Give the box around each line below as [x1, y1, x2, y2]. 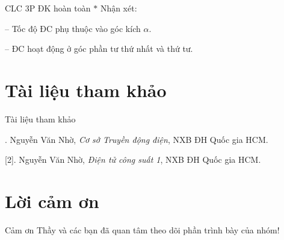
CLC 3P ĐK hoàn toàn [5, 2, 91, 14]
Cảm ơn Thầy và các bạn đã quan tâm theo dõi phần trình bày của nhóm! [5, 223, 280, 236]
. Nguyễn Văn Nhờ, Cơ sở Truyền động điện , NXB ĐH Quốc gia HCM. [5, 133, 268, 145]
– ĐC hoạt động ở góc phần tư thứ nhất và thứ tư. [5, 42, 193, 55]
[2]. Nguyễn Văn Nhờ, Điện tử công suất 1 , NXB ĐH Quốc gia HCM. [5, 153, 261, 166]
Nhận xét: [100, 2, 137, 14]
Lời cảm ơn [5, 188, 99, 213]
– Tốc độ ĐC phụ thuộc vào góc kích [5, 22, 141, 34]
